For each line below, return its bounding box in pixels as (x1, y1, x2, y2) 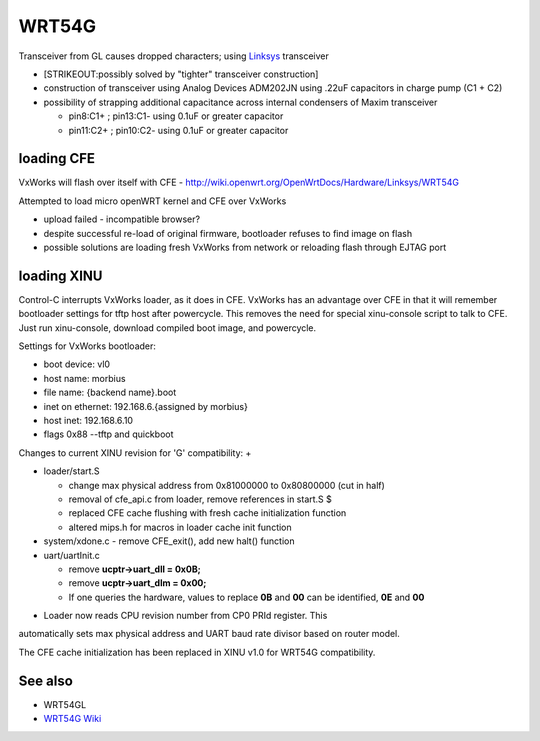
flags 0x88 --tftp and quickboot (43, 428, 174, 440)
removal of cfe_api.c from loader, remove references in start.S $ (68, 493, 332, 505)
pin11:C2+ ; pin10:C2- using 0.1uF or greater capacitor (68, 124, 289, 136)
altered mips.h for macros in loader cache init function (68, 521, 292, 533)
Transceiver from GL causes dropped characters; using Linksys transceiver (18, 50, 330, 62)
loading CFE (18, 150, 95, 167)
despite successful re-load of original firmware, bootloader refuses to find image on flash (43, 227, 413, 239)
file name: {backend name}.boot (43, 386, 177, 399)
